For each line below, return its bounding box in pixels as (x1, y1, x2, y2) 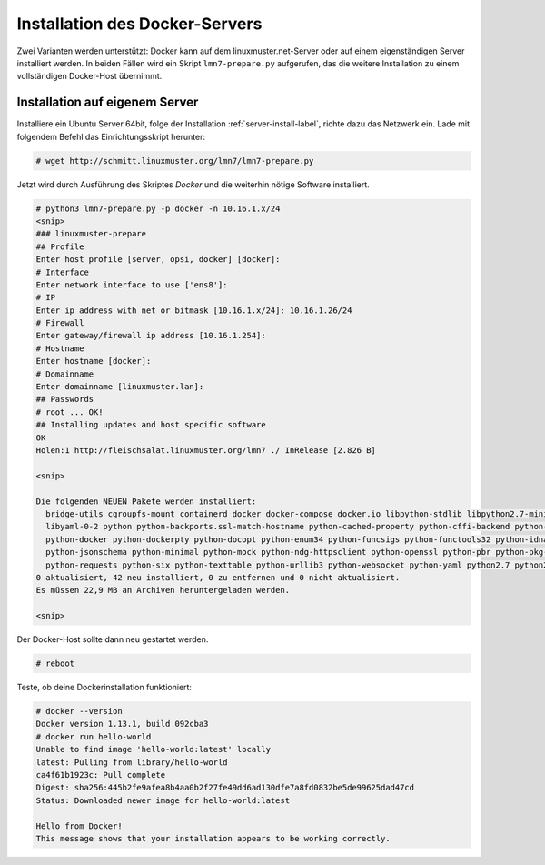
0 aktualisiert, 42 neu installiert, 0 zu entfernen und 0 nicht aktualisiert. (35, 572, 401, 582)
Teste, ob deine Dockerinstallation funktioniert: (16, 682, 193, 693)
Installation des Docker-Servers (16, 14, 263, 34)
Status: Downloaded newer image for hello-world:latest (35, 795, 291, 805)
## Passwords (35, 394, 94, 405)
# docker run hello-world (35, 731, 152, 741)
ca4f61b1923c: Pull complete (35, 769, 166, 780)
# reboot (35, 659, 75, 669)
